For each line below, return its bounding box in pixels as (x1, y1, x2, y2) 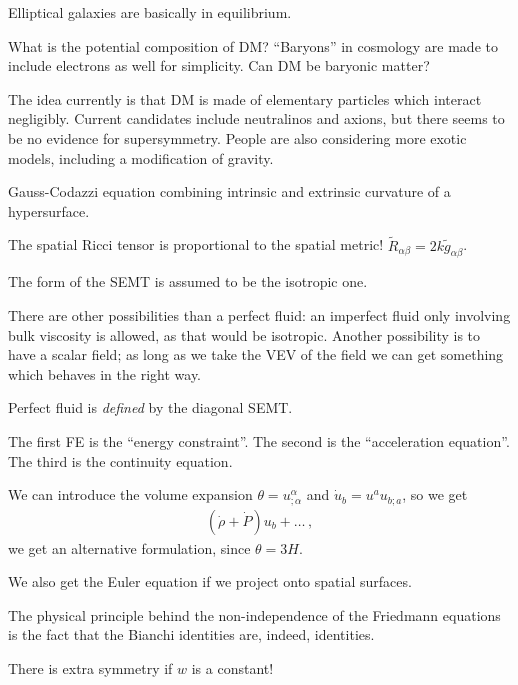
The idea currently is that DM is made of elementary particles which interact (8, 88, 482, 109)
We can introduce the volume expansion (8, 484, 253, 505)
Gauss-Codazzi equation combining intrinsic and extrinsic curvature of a (8, 181, 451, 202)
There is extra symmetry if (8, 657, 173, 678)
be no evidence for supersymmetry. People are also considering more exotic (8, 127, 467, 148)
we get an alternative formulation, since (8, 537, 251, 558)
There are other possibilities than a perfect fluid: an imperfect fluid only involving (8, 304, 511, 325)
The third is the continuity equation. (8, 450, 233, 471)
